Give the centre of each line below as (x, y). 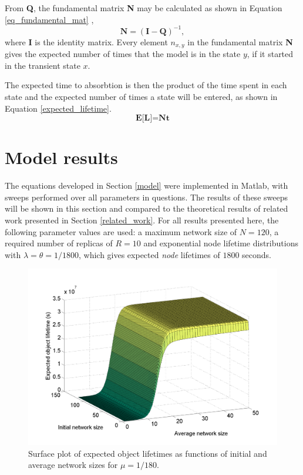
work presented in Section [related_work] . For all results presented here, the (142, 220)
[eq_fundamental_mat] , (49, 19)
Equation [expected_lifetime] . (58, 108)
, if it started (270, 54)
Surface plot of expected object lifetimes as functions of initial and (148, 453)
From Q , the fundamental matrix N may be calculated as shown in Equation (144, 8)
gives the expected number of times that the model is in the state (123, 54)
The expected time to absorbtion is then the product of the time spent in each (146, 85)
